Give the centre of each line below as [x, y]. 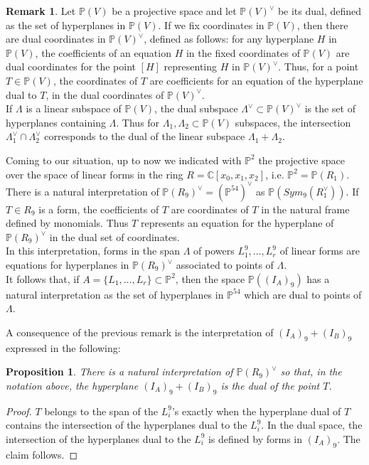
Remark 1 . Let [41, 11]
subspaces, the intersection [293, 122]
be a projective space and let [174, 11]
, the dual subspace [196, 108]
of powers [214, 251]
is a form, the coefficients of [99, 209]
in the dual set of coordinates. [114, 236]
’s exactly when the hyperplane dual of [256, 411]
